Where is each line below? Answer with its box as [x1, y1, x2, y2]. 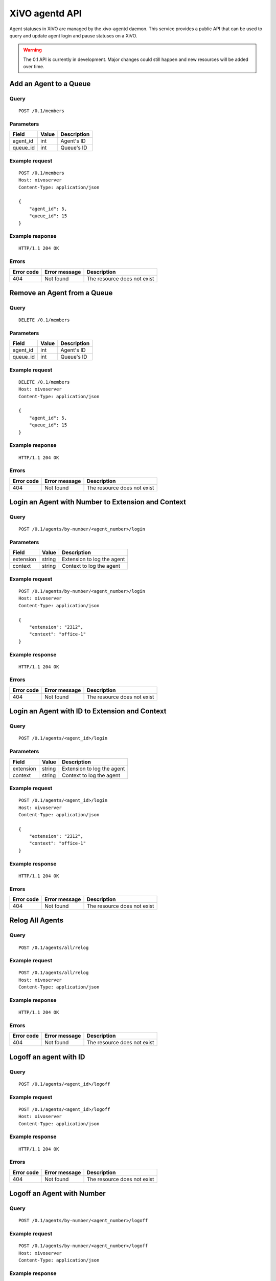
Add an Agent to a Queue [9, 79, 91, 88]
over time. [23, 64, 44, 70]
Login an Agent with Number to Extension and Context [9, 498, 187, 507]
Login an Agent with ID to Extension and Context [9, 707, 167, 716]
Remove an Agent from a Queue [9, 288, 113, 297]
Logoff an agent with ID [9, 1052, 85, 1061]
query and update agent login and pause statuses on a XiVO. [9, 32, 137, 38]
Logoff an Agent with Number [9, 1189, 106, 1198]
